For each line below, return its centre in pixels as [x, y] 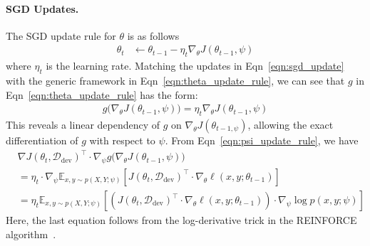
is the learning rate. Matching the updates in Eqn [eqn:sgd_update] [195, 66]
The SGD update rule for [61, 35]
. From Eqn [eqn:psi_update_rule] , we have [262, 140]
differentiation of [42, 140]
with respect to [122, 140]
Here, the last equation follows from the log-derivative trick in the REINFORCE [181, 220]
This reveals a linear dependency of [83, 125]
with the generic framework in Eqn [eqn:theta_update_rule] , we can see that [175, 81]
